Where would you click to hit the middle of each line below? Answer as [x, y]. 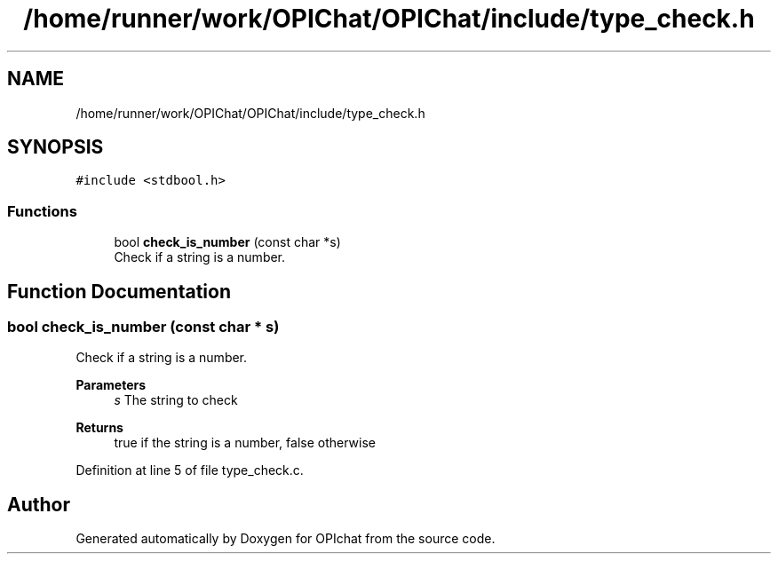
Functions [42, 211]
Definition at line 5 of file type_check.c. [190, 470]
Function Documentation [119, 291]
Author [39, 504]
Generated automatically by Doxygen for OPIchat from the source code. [286, 539]
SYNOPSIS [56, 147]
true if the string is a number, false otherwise [245, 443]
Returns [99, 428]
